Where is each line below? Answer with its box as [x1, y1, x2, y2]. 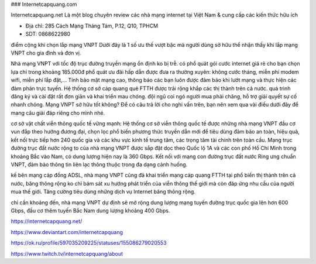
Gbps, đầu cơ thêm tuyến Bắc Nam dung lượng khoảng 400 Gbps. [11, 207, 170, 214]
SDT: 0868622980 [25, 30, 70, 37]
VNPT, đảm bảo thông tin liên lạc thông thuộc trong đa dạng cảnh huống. [11, 161, 188, 168]
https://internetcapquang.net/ [11, 218, 83, 225]
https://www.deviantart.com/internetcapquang [11, 228, 123, 235]
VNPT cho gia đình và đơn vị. [11, 49, 81, 56]
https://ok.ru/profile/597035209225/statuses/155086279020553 [11, 239, 167, 246]
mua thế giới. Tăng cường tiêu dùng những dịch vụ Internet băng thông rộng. [11, 188, 196, 196]
